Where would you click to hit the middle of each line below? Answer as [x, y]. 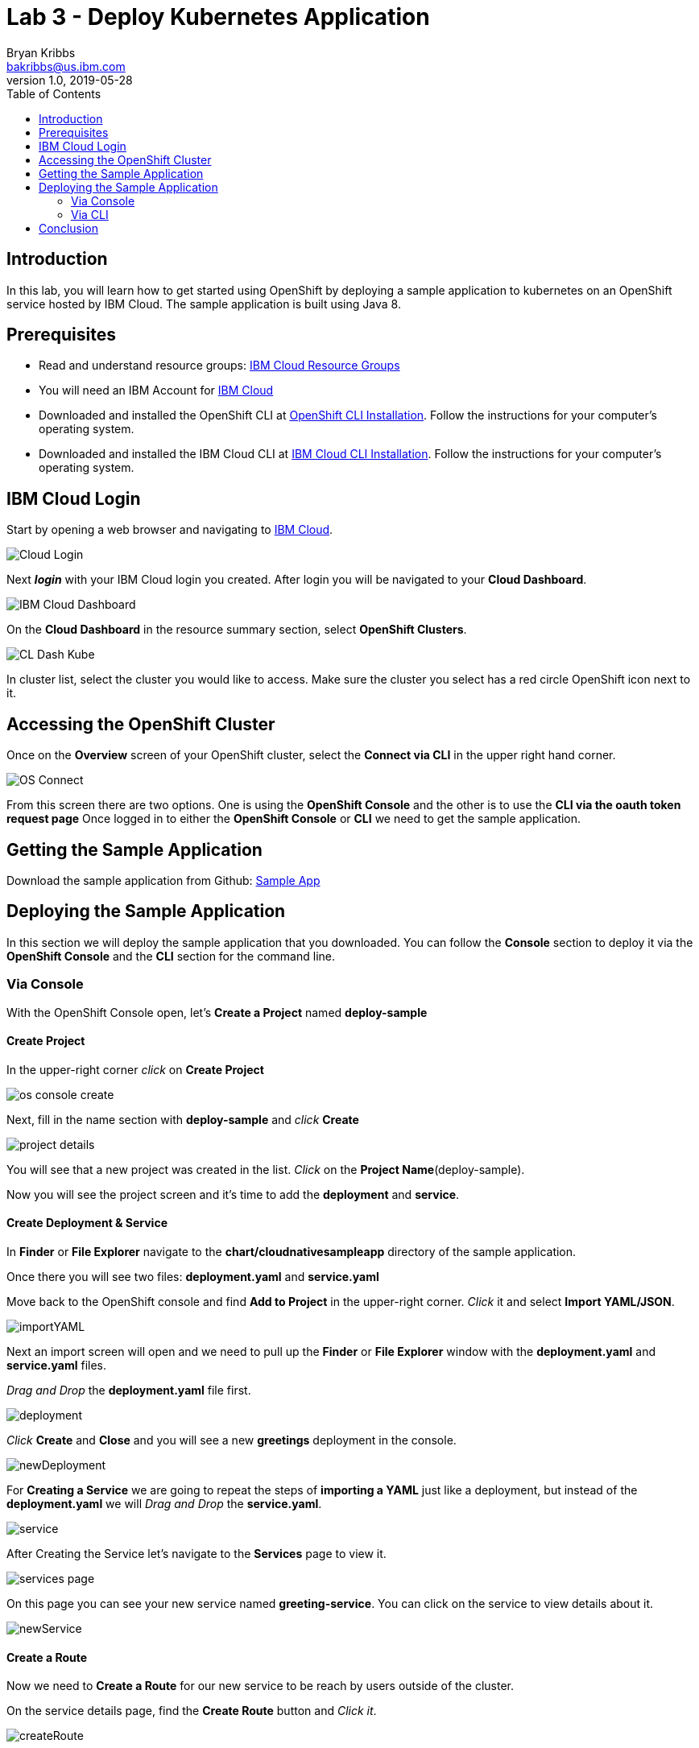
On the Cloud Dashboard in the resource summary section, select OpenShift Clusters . [237, 630]
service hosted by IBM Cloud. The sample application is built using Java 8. [204, 304]
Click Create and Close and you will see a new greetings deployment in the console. [232, 1440]
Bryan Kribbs [41, 52]
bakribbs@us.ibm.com [66, 66]
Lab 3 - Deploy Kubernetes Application [218, 17]
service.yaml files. [57, 1365]
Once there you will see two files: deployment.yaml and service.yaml [193, 1277]
